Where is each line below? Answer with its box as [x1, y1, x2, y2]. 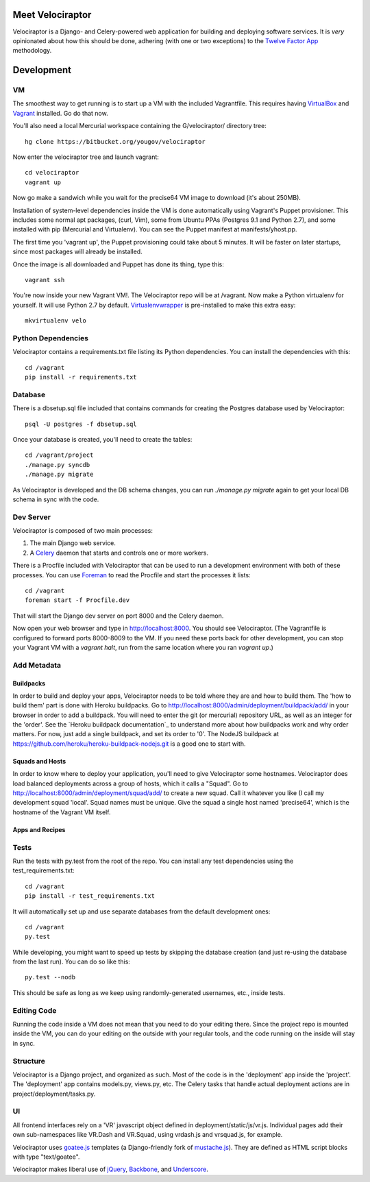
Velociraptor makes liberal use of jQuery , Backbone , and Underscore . [12, 1165, 209, 1174]
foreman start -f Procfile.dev [25, 596, 130, 604]
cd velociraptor [25, 168, 79, 177]
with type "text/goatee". [12, 1153, 80, 1161]
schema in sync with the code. [12, 495, 99, 503]
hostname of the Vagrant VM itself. [12, 808, 111, 816]
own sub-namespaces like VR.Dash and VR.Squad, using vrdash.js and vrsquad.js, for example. [12, 1131, 283, 1139]
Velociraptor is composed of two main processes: [12, 527, 153, 535]
